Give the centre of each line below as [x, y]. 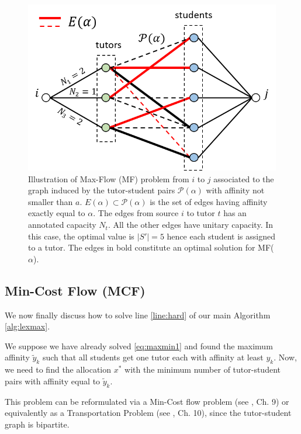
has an [235, 213]
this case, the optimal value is [81, 236]
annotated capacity [62, 225]
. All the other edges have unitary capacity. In [191, 225]
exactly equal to [57, 213]
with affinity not [235, 190]
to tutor [201, 213]
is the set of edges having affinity [209, 201]
